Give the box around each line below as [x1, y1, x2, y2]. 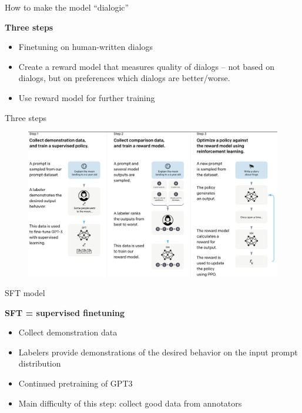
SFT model [5, 287, 45, 299]
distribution [18, 357, 61, 370]
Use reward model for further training [18, 91, 155, 103]
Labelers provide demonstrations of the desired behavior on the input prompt [18, 345, 298, 358]
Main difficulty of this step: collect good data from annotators [18, 397, 242, 409]
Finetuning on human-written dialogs [18, 41, 153, 53]
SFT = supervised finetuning [5, 306, 125, 318]
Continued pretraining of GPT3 [18, 377, 133, 390]
